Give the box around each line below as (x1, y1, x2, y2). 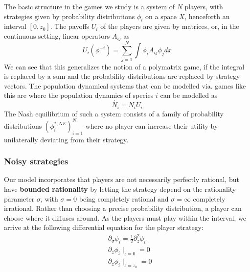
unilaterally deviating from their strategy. (4, 134, 129, 144)
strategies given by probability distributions (4, 11, 135, 21)
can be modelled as (160, 90, 218, 100)
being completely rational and (79, 193, 169, 204)
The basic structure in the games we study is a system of (4, 1, 175, 11)
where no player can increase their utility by (85, 120, 218, 131)
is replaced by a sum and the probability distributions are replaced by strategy (4, 71, 240, 81)
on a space (145, 11, 177, 21)
